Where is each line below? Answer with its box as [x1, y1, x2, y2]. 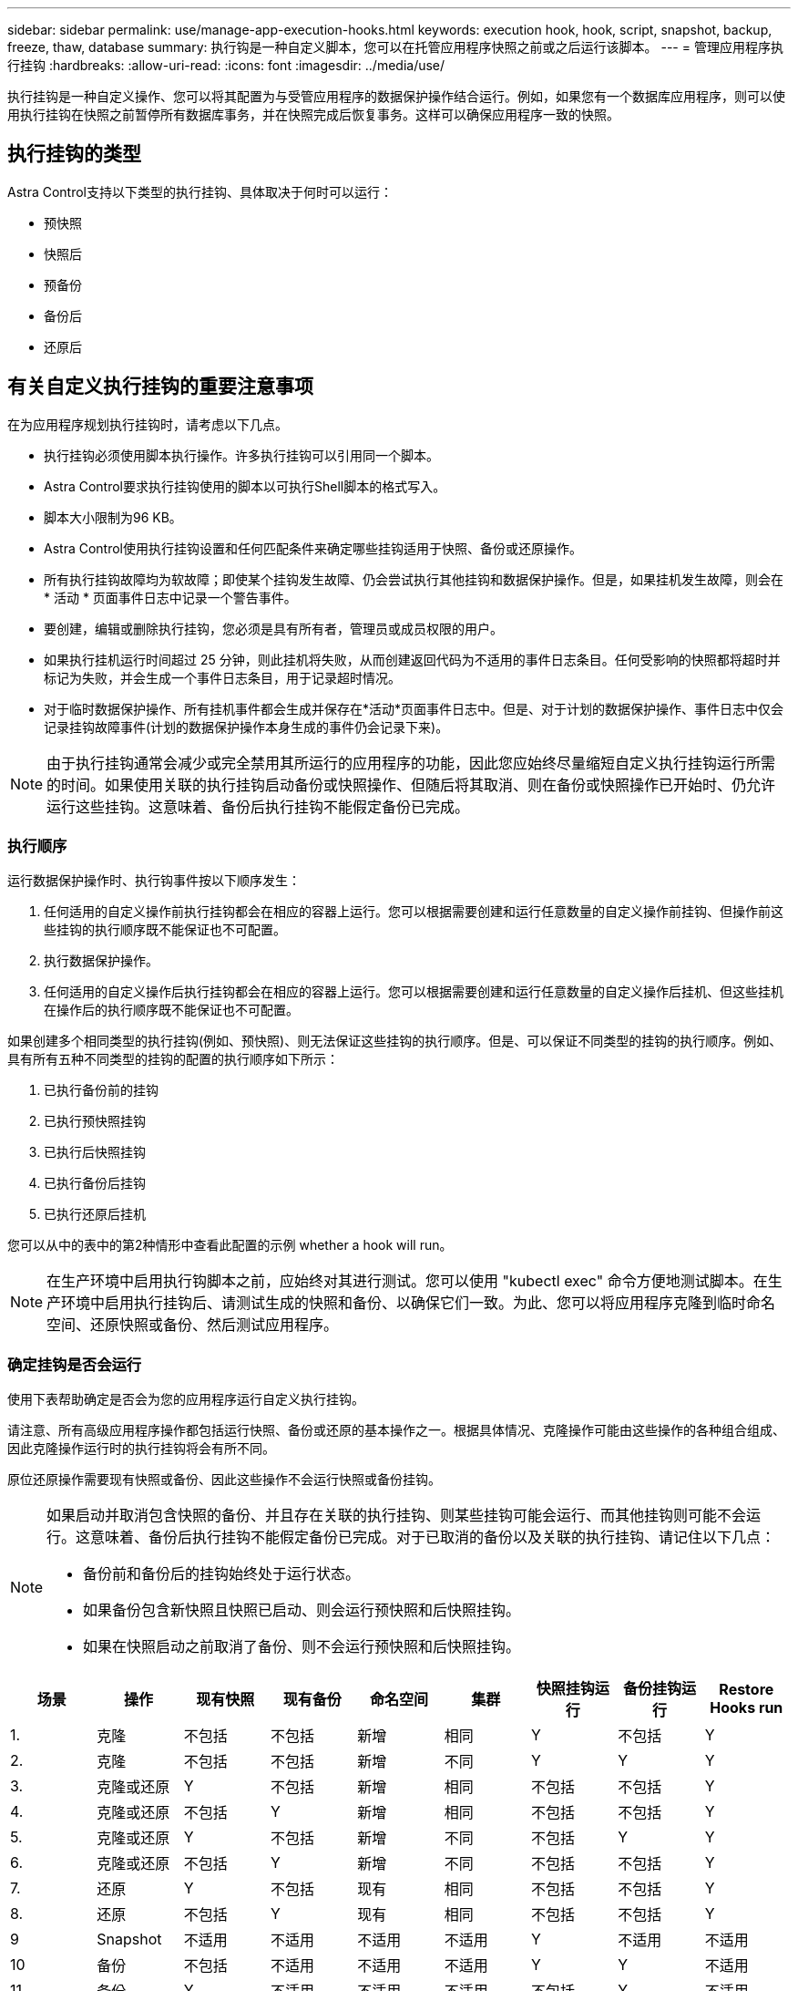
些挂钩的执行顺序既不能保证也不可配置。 [44, 922, 286, 938]
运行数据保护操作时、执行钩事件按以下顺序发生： [7, 872, 301, 889]
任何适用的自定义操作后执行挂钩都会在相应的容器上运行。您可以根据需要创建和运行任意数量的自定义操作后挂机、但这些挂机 [44, 984, 783, 1000]
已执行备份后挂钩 [44, 1175, 146, 1192]
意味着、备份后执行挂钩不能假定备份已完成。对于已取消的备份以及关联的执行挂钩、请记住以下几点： [90, 1528, 776, 1547]
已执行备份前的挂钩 [44, 1082, 159, 1099]
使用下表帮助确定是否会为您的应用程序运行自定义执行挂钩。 [7, 1391, 364, 1408]
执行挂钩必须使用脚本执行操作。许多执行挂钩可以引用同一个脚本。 [44, 447, 439, 463]
